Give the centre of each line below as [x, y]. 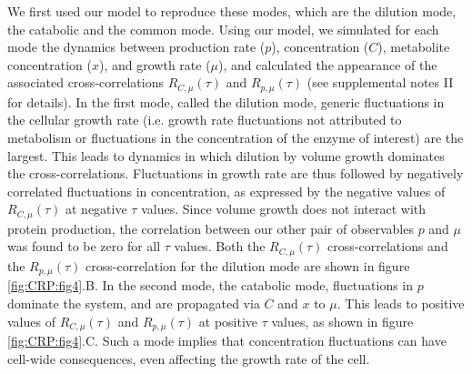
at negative [96, 209]
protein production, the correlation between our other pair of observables [211, 228]
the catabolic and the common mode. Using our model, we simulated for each [223, 29]
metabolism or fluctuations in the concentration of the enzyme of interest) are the [236, 138]
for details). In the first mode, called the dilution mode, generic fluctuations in [226, 101]
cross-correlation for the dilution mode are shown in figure [248, 265]
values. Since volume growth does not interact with [284, 209]
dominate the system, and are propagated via [134, 303]
